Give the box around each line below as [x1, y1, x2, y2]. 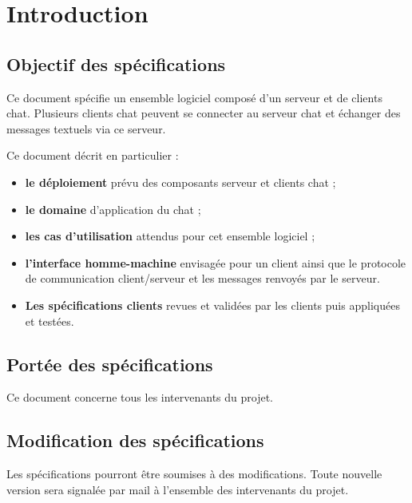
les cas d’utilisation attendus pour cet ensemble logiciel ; [25, 228, 315, 244]
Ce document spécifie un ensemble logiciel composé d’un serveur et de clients [6, 89, 382, 105]
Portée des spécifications [6, 351, 213, 376]
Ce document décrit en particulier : [6, 147, 179, 164]
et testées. [25, 312, 74, 329]
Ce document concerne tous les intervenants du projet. [6, 389, 273, 406]
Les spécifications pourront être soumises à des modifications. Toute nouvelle [6, 465, 382, 482]
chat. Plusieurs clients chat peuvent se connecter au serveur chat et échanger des [6, 105, 401, 121]
